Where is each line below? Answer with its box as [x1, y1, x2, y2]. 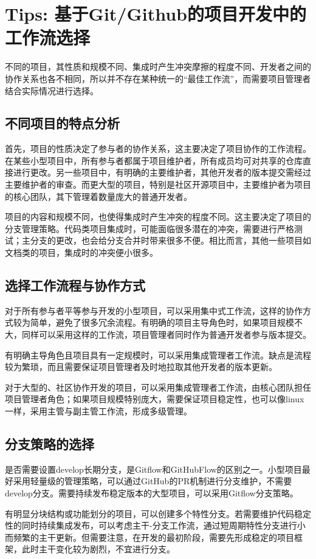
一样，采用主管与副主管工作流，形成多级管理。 [5, 405, 192, 417]
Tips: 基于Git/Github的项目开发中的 [5, 1, 306, 26]
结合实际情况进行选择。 [5, 84, 98, 97]
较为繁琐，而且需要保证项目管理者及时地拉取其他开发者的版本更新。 [5, 360, 277, 373]
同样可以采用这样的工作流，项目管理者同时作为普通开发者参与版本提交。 [21, 328, 311, 341]
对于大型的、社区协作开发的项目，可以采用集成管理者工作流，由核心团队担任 [5, 380, 311, 393]
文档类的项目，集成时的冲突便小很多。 [5, 246, 158, 259]
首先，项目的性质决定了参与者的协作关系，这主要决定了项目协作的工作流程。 [5, 142, 311, 155]
